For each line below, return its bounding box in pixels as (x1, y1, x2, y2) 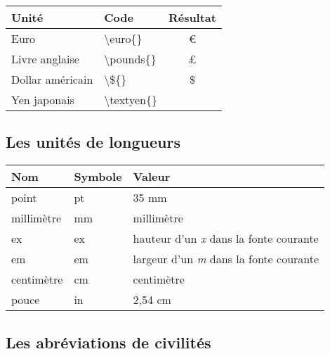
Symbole (74, 168, 122, 185)
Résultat (168, 9, 216, 25)
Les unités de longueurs (6, 131, 180, 153)
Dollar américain (11, 71, 93, 87)
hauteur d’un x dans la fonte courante (133, 230, 319, 247)
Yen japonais (11, 91, 74, 108)
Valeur (133, 168, 171, 185)
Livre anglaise (11, 51, 79, 67)
